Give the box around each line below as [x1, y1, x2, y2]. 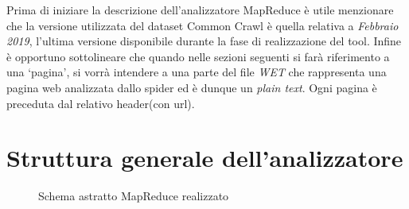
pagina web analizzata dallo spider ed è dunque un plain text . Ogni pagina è [6, 79, 377, 95]
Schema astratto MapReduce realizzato [38, 188, 229, 204]
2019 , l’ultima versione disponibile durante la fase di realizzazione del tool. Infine [6, 33, 402, 49]
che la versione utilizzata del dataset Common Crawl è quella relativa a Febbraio [6, 17, 399, 33]
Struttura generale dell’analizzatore [6, 141, 403, 174]
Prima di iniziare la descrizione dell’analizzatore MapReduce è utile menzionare [6, 2, 394, 17]
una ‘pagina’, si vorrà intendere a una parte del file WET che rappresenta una [6, 64, 387, 80]
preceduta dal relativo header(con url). [6, 95, 195, 111]
